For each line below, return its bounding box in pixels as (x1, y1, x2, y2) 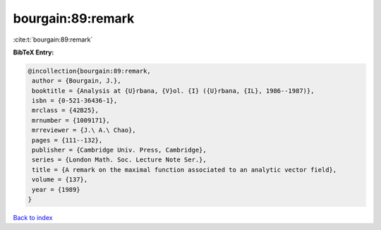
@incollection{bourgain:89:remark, (28, 67, 151, 75)
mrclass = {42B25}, (32, 107, 99, 114)
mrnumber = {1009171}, (32, 116, 111, 124)
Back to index (13, 213, 53, 222)
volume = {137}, (32, 176, 88, 183)
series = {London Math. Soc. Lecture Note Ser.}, (32, 156, 207, 164)
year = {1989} (32, 186, 80, 193)
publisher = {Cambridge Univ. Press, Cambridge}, (32, 146, 207, 155)
